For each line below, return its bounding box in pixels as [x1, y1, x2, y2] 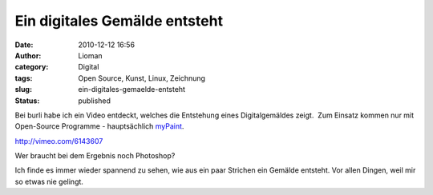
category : [14, 62, 49, 72]
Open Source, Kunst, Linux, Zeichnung [78, 73, 206, 83]
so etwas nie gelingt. [14, 177, 84, 186]
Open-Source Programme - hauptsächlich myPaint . [14, 121, 184, 131]
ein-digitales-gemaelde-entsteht [78, 85, 186, 94]
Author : [14, 50, 42, 60]
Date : [14, 40, 34, 50]
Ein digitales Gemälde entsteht [14, 12, 224, 30]
